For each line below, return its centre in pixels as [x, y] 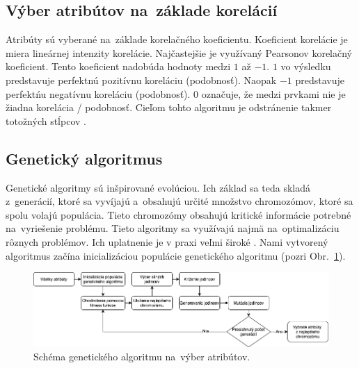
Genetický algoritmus [84, 158]
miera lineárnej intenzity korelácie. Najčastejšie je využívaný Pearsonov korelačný [179, 52]
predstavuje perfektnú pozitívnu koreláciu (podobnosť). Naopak [141, 80]
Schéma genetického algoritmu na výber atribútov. [142, 357]
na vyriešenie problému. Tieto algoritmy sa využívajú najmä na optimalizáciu [173, 228]
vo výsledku [306, 66]
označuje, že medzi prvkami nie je [273, 93]
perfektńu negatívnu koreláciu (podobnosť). [98, 93]
